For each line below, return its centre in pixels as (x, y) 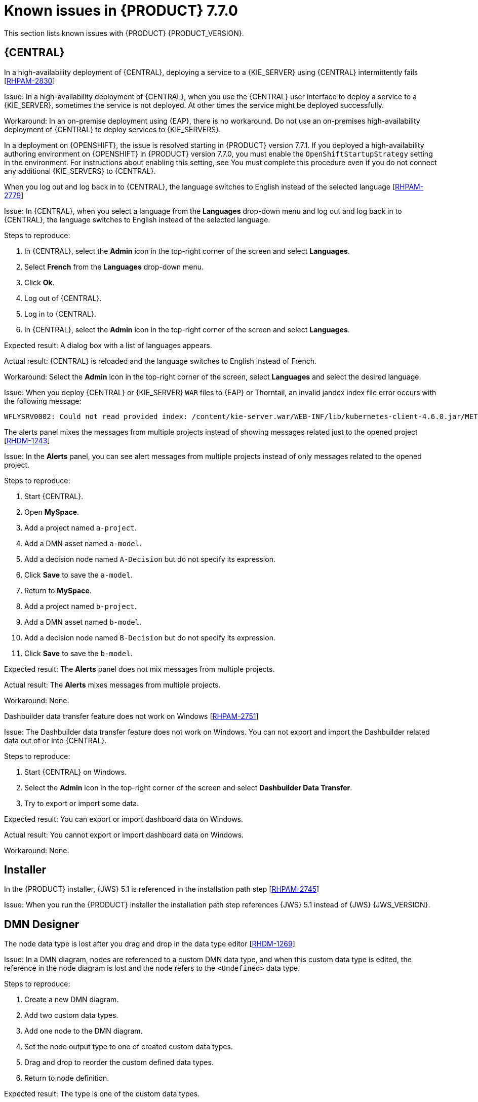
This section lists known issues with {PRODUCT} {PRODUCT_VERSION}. (124, 33)
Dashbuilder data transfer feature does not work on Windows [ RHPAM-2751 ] (131, 716)
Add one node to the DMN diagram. (84, 1031)
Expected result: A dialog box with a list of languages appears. (108, 345)
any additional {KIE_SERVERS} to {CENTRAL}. (80, 171)
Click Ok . (39, 282)
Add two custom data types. (71, 1015)
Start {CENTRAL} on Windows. (75, 772)
